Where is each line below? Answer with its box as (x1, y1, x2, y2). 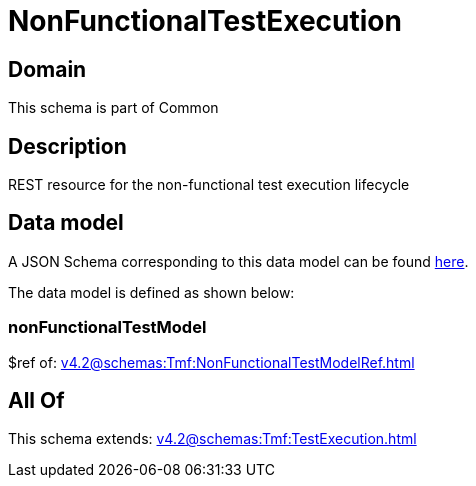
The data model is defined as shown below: (8, 283, 295, 301)
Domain (8, 56, 87, 82)
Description (8, 133, 127, 159)
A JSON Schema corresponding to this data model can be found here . (8, 252, 469, 270)
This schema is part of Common (8, 99, 219, 117)
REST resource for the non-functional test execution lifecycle (8, 176, 410, 194)
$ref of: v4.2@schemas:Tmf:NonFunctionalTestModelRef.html (8, 353, 415, 371)
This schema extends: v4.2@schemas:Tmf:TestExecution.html (8, 430, 417, 448)
